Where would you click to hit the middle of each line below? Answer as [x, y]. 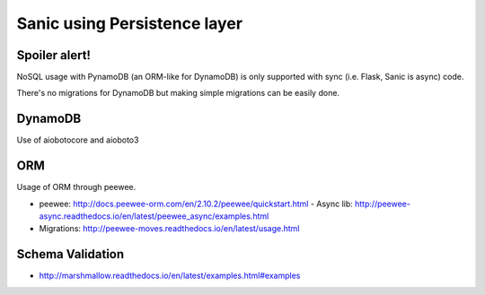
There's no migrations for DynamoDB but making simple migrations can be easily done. [178, 93]
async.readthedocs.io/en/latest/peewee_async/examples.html [154, 216]
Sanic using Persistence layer [129, 23]
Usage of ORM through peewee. [76, 187]
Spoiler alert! [54, 55]
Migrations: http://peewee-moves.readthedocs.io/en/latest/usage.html [169, 229]
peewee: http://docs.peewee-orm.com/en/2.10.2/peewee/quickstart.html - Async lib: [196, 204]
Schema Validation [71, 254]
